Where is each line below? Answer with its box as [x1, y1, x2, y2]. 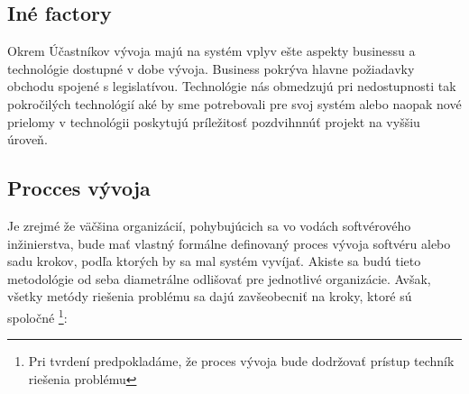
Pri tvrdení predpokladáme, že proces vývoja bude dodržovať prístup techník [28, 352, 455, 371]
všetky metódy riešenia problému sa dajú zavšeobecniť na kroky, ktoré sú [7, 287, 412, 306]
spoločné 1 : [7, 305, 68, 326]
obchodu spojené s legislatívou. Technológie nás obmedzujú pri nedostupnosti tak [7, 77, 456, 96]
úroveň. [7, 130, 48, 149]
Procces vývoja [7, 174, 151, 202]
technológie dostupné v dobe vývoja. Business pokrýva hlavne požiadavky [7, 59, 415, 78]
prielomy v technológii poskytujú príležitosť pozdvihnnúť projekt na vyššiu [7, 112, 420, 131]
